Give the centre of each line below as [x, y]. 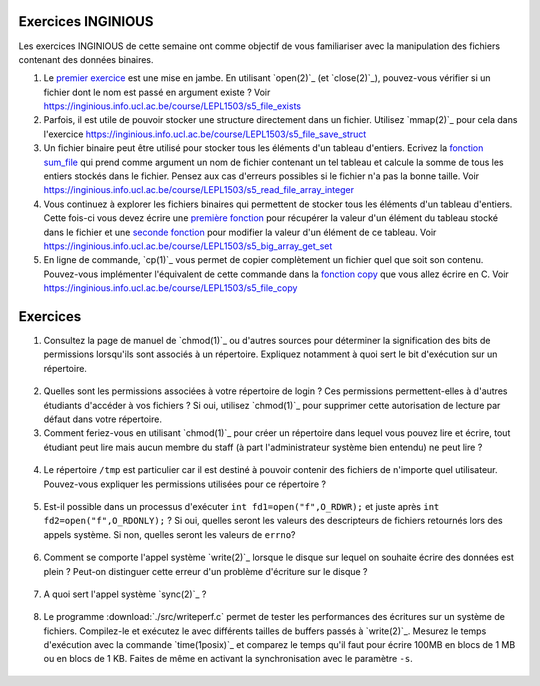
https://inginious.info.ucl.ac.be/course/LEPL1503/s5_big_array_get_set [188, 246]
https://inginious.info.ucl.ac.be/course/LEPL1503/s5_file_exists [172, 106]
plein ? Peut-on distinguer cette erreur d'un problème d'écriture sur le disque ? [206, 571]
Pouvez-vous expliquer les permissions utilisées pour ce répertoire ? [185, 484]
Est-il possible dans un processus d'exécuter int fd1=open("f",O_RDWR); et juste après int [241, 506]
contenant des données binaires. [86, 59]
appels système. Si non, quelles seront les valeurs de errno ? [169, 534]
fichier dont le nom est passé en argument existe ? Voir [157, 92]
